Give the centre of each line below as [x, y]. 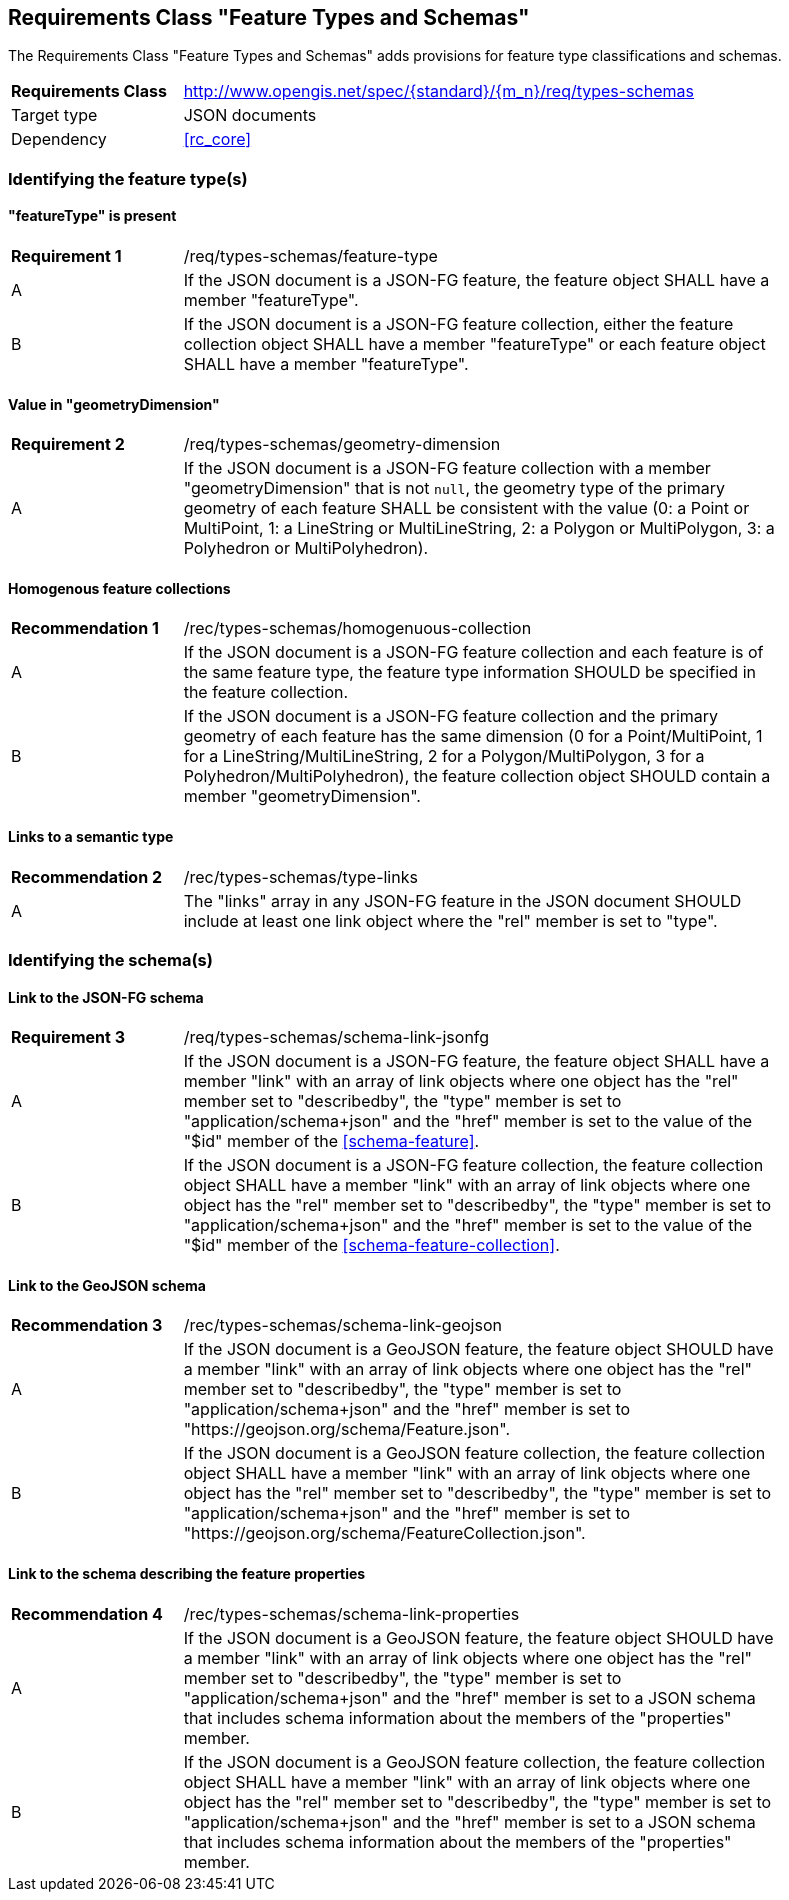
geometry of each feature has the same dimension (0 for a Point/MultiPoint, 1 [473, 736]
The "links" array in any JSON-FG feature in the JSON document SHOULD [462, 900]
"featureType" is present [92, 216]
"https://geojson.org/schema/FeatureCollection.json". [384, 1533]
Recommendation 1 [85, 628]
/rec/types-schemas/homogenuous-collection [357, 628]
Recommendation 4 [87, 1613]
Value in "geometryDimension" [114, 404]
